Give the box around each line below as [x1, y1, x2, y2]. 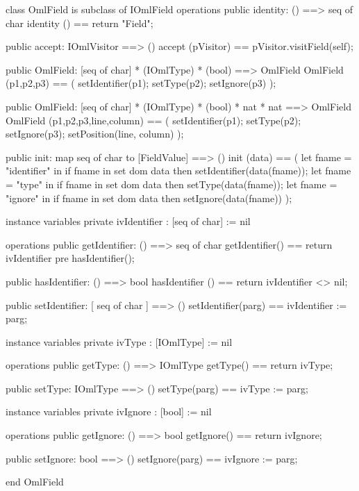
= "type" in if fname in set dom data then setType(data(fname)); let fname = [6, 176, 337, 191]
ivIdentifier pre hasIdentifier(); [6, 251, 135, 265]
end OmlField [6, 474, 64, 489]
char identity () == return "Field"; [6, 15, 153, 30]
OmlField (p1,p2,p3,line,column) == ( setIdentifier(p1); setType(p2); [6, 113, 301, 127]
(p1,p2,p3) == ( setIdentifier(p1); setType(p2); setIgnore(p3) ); [6, 76, 276, 90]
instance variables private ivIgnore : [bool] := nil [6, 404, 212, 419]
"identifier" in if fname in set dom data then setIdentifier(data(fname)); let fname [6, 163, 351, 178]
